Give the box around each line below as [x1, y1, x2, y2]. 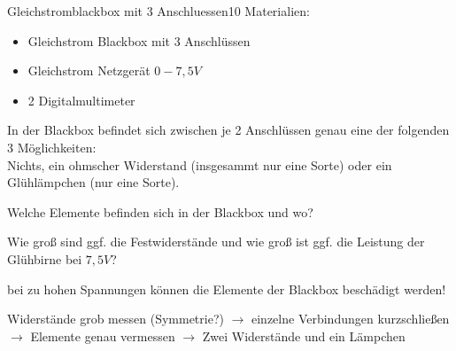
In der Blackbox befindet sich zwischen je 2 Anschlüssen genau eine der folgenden [7, 121, 450, 139]
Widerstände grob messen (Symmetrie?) [7, 309, 224, 328]
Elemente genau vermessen [30, 326, 175, 345]
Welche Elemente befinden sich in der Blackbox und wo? [7, 202, 313, 221]
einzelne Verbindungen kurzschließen [251, 309, 450, 328]
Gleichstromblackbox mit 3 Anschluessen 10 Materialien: [7, 2, 310, 19]
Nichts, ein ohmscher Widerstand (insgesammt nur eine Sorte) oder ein [7, 155, 392, 174]
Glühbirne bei [7, 249, 82, 268]
